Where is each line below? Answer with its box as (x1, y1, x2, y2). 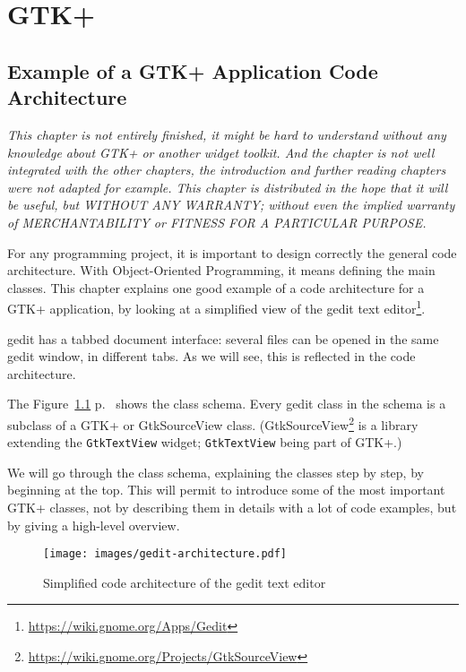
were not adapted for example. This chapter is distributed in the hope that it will (7, 177, 448, 196)
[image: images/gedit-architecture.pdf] (43, 547, 288, 561)
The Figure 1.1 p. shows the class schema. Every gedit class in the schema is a (7, 394, 446, 413)
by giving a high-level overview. (7, 515, 180, 534)
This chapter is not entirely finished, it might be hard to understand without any (7, 125, 446, 143)
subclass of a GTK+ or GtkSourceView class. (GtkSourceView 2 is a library (7, 412, 419, 434)
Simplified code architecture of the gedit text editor (43, 573, 326, 591)
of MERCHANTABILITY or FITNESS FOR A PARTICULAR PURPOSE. (7, 212, 427, 231)
